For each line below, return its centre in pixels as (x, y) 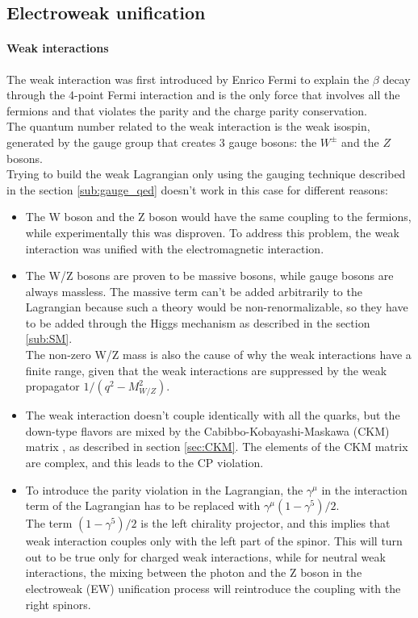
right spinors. (58, 604)
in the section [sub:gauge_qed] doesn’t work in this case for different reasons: (197, 189)
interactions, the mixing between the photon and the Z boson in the (194, 572)
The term (49, 523)
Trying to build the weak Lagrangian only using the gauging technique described (206, 174)
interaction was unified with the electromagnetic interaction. (175, 248)
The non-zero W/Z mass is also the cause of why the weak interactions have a (218, 355)
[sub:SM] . (49, 338)
